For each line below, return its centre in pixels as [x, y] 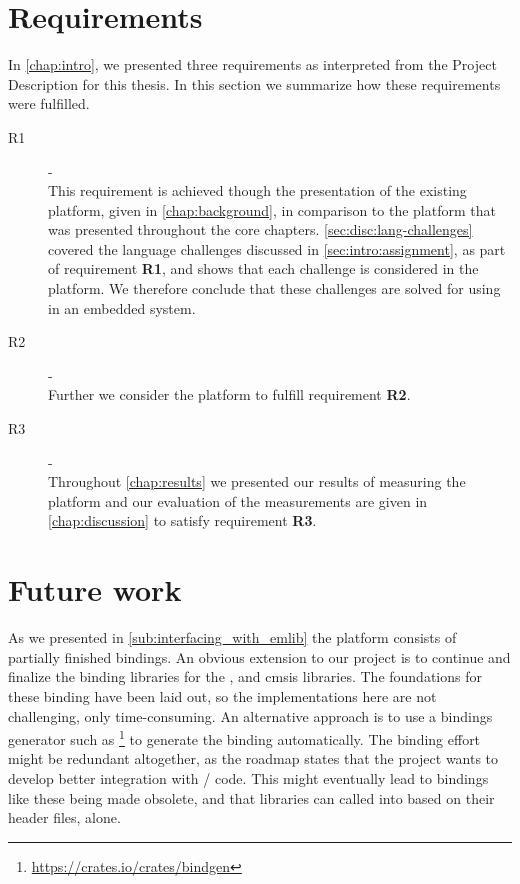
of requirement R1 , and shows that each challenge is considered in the [263, 268]
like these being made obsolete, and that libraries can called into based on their [251, 797]
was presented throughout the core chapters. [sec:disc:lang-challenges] [260, 229]
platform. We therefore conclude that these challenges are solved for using [274, 288]
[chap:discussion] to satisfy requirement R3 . [182, 520]
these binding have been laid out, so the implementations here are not [222, 695]
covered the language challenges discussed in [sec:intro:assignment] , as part [277, 248]
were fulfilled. [49, 103]
